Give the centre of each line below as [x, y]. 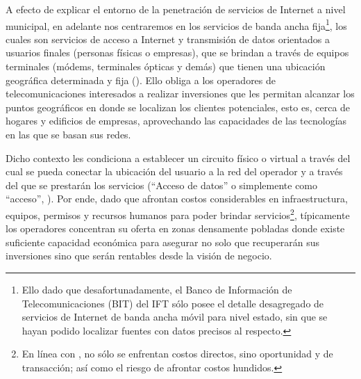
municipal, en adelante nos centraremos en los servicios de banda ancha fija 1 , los [176, 24]
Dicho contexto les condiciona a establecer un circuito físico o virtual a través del [178, 158]
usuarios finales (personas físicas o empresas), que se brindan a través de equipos [177, 53]
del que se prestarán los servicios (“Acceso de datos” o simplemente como [162, 185]
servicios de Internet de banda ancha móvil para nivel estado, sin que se [175, 317]
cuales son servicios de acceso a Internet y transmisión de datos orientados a [168, 39]
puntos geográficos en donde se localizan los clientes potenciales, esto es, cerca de [178, 107]
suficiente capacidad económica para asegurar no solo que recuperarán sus [163, 242]
